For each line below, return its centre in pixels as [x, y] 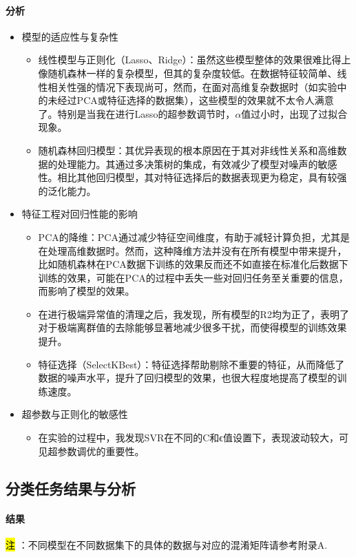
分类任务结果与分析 [71, 488]
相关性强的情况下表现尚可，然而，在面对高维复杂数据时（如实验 [192, 86]
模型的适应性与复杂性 [70, 36]
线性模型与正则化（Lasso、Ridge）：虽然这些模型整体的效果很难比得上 [195, 60]
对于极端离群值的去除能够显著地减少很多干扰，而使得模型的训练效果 [192, 327]
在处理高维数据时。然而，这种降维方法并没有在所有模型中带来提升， [192, 250]
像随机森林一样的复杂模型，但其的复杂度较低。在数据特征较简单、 [188, 73]
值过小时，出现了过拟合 [294, 113]
